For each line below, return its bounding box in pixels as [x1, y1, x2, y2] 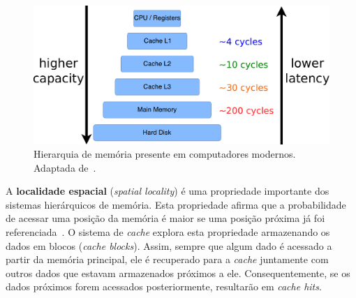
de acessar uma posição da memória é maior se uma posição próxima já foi [6, 211, 325, 225]
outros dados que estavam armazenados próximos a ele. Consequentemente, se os [6, 265, 350, 280]
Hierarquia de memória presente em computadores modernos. [34, 147, 296, 161]
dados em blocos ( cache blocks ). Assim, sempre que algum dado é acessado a [6, 238, 332, 253]
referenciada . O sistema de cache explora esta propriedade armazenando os [6, 225, 330, 239]
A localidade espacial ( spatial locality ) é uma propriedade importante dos [6, 184, 329, 198]
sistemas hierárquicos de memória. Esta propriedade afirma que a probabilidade [6, 197, 346, 211]
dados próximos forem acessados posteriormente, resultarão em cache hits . [6, 279, 322, 294]
